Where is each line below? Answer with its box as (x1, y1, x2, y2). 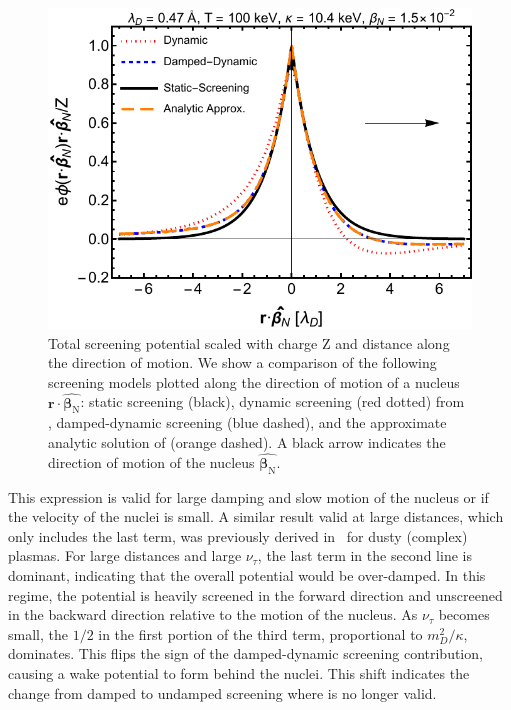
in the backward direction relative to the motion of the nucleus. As (8, 604, 418, 625)
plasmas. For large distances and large (8, 545, 242, 566)
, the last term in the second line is (257, 545, 472, 566)
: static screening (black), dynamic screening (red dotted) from (80, 391, 465, 412)
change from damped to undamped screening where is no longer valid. (8, 682, 437, 703)
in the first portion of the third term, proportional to (98, 623, 423, 644)
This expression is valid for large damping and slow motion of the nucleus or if (8, 486, 489, 507)
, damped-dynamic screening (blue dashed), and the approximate (48, 412, 447, 433)
